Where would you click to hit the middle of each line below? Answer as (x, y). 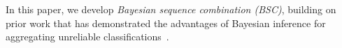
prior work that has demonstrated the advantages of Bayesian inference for (166, 23)
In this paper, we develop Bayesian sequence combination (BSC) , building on (171, 9)
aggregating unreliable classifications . (87, 37)
